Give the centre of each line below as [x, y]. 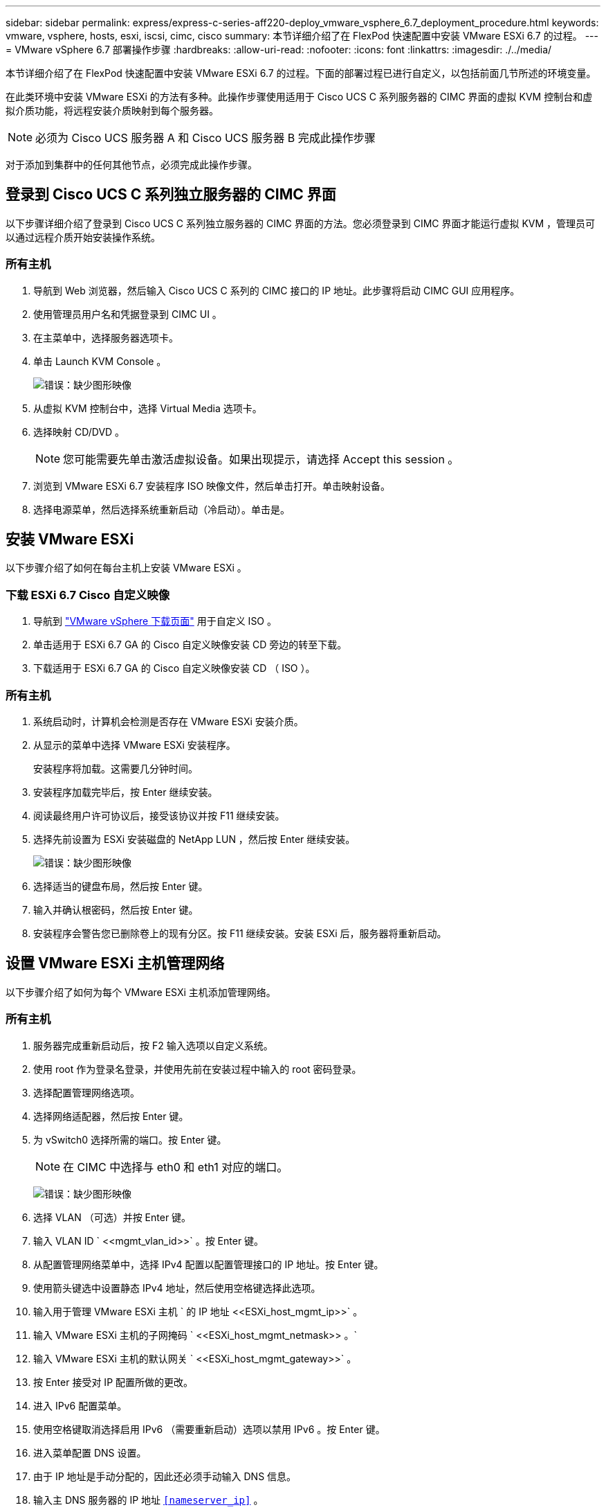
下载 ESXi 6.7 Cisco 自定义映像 [88, 595]
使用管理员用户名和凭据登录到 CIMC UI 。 [128, 314]
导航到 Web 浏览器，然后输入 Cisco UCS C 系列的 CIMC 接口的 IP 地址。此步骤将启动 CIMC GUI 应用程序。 [277, 290]
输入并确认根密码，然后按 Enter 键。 [116, 909]
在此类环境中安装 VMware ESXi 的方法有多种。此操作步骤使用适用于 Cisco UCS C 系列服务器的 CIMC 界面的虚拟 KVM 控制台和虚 [299, 97]
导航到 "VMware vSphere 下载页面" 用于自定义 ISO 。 [155, 621]
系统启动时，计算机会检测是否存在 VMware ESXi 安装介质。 [168, 721]
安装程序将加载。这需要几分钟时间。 [116, 768]
